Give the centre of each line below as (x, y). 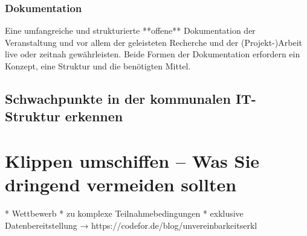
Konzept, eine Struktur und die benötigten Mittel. (98, 66)
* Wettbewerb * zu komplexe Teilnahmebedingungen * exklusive (124, 213)
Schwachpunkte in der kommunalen (118, 98)
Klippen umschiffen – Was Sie (132, 160)
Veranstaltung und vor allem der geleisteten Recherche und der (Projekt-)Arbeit (153, 42)
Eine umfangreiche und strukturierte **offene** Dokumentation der (130, 30)
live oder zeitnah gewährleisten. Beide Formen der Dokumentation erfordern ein (153, 54)
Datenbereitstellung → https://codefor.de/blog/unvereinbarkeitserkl (131, 225)
